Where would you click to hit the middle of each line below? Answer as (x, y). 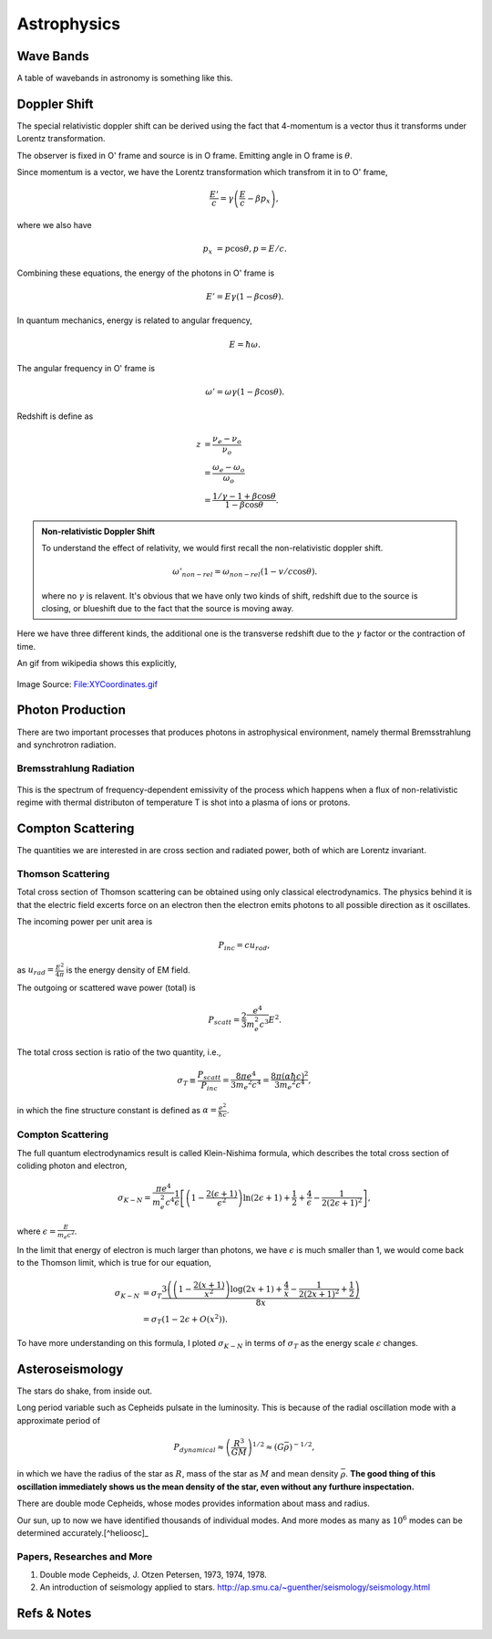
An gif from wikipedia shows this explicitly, (97, 663)
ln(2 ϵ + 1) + (266, 1197)
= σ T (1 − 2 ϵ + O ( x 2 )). (185, 1320)
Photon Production (72, 710)
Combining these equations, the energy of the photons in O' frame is (146, 273)
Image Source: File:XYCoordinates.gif (87, 684)
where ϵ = (36, 1231)
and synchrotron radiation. (67, 745)
